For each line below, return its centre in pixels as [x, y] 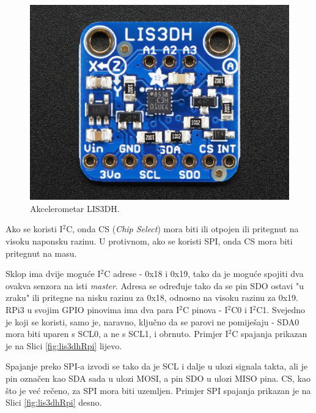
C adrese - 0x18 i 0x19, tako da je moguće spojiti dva [204, 274]
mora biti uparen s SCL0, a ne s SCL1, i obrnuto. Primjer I [117, 334]
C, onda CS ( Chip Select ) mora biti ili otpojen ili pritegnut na [182, 229]
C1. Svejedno [281, 309]
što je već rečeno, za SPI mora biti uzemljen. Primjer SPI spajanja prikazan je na [158, 390]
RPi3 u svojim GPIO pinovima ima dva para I [93, 309]
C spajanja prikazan [270, 334]
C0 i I [242, 309]
